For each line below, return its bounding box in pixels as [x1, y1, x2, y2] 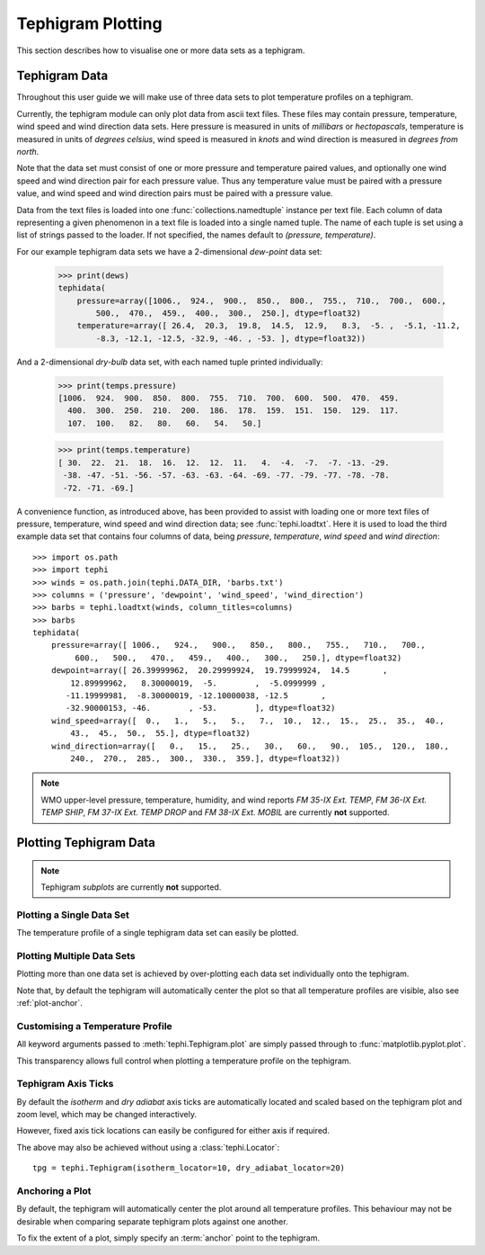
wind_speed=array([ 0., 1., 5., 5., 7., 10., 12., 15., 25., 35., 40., [50, 715, 445, 726]
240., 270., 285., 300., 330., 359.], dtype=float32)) [70, 753, 340, 764]
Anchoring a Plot [16, 1185, 92, 1197]
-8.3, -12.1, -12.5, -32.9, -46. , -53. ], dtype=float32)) [95, 333, 366, 344]
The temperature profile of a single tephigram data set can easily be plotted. [16, 928, 299, 938]
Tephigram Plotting [16, 13, 163, 33]
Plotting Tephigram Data [16, 835, 156, 850]
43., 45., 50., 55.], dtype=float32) [70, 729, 251, 739]
